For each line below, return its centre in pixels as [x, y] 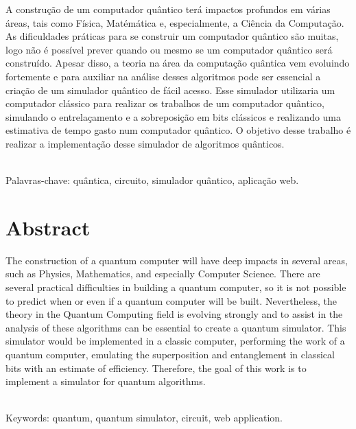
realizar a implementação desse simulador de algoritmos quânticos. [145, 143]
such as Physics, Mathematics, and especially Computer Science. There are [163, 274]
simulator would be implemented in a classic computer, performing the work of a [175, 341]
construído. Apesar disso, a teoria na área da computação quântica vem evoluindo [178, 63]
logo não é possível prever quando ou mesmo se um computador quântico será [169, 49]
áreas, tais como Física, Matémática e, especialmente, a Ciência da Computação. [175, 22]
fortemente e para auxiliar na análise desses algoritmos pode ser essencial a [163, 76]
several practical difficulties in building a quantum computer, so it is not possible [176, 287]
